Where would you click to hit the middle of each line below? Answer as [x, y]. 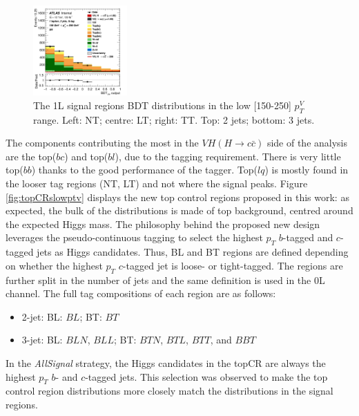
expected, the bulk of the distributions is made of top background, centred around [179, 210]
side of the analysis [307, 143]
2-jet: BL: [42, 316]
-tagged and [308, 237]
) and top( [86, 156]
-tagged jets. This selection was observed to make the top [206, 376]
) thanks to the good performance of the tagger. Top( [144, 170]
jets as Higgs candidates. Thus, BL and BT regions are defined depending [193, 252]
